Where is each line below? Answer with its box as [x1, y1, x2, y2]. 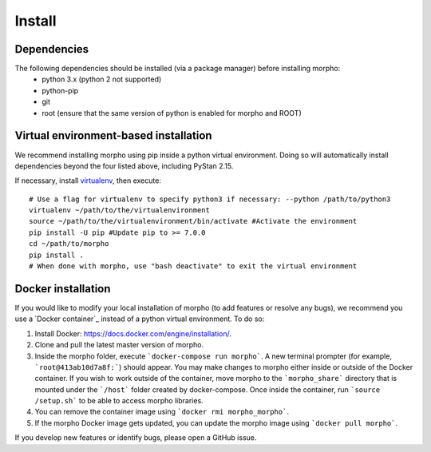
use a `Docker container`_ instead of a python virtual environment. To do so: [14, 314, 265, 323]
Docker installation [14, 282, 111, 295]
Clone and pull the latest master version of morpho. [34, 340, 204, 350]
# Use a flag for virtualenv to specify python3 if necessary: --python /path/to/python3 [29, 194, 391, 204]
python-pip [42, 85, 79, 95]
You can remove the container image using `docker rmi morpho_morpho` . [34, 407, 289, 417]
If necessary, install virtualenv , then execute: [14, 176, 161, 185]
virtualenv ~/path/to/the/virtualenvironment [29, 206, 211, 215]
